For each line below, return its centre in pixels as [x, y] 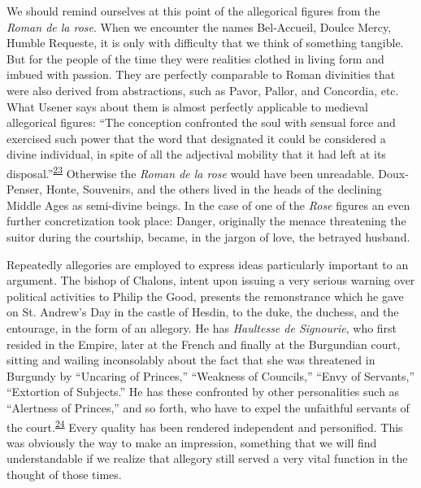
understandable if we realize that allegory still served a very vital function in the [207, 458]
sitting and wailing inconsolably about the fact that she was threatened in [191, 360]
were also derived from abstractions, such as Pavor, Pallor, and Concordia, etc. [203, 90]
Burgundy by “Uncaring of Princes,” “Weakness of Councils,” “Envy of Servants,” [211, 375]
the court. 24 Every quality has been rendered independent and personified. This [205, 425]
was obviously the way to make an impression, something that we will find [192, 442]
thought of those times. [64, 474]
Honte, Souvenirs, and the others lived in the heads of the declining [214, 189]
